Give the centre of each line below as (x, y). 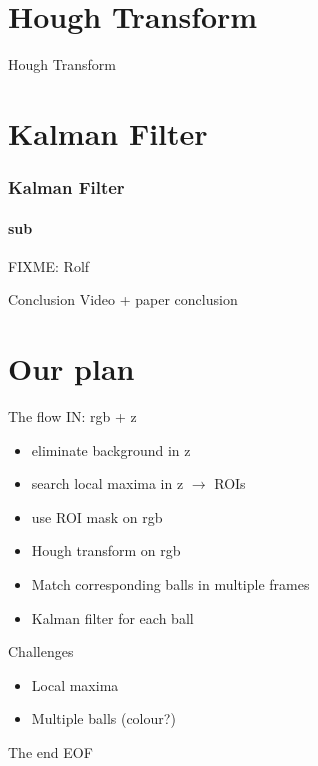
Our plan (71, 368)
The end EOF (50, 751)
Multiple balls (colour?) (103, 718)
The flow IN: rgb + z (72, 416)
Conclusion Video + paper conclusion (123, 299)
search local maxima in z (107, 483)
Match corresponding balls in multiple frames (170, 584)
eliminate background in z (111, 449)
